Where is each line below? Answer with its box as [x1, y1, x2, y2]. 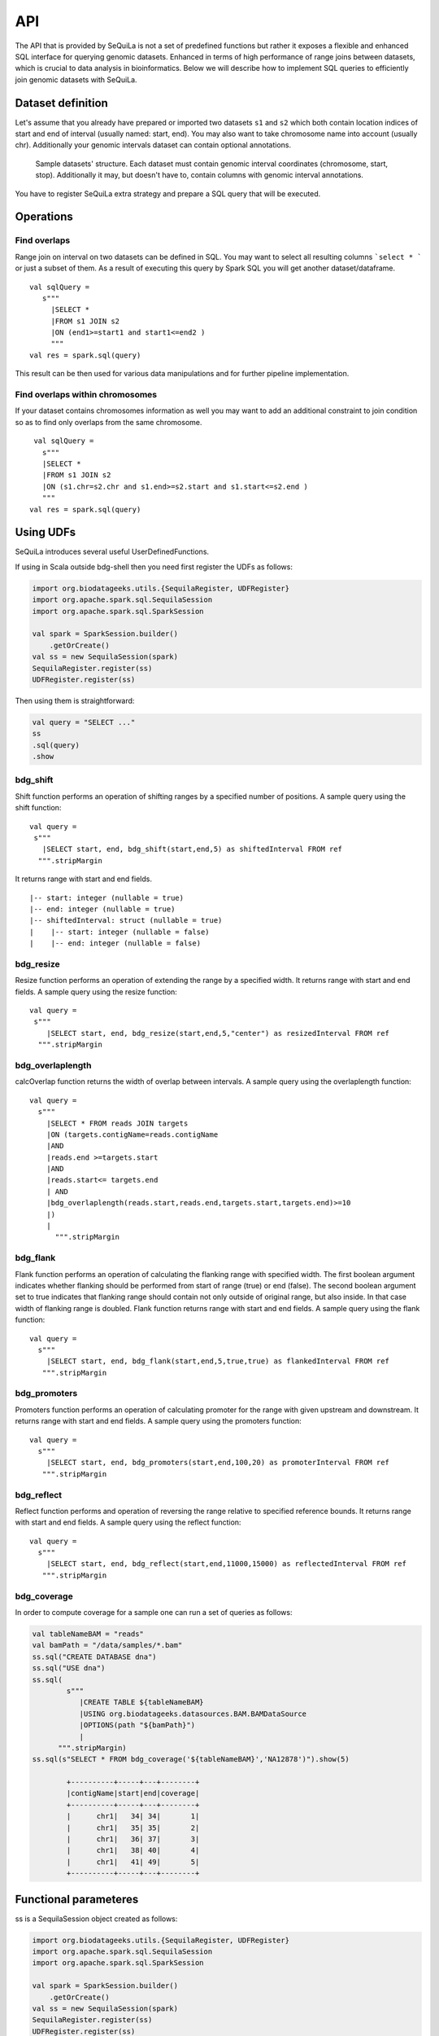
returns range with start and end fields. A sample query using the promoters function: [15, 1416, 302, 1426]
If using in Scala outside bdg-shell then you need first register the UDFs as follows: [15, 562, 293, 572]
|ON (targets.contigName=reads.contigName [46, 1130, 219, 1139]
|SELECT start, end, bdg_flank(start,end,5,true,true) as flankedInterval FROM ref [46, 1357, 390, 1366]
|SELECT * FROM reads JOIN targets [46, 1118, 189, 1128]
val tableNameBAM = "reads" [32, 1629, 144, 1639]
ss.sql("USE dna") [32, 1664, 106, 1673]
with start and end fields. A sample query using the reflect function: [15, 1517, 241, 1527]
